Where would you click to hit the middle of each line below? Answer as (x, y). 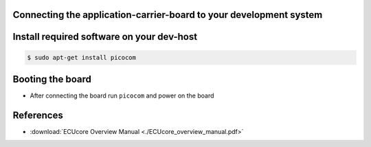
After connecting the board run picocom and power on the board (122, 95)
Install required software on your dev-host (105, 37)
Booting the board (52, 79)
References (38, 115)
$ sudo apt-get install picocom (82, 57)
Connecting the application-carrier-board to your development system (168, 15)
